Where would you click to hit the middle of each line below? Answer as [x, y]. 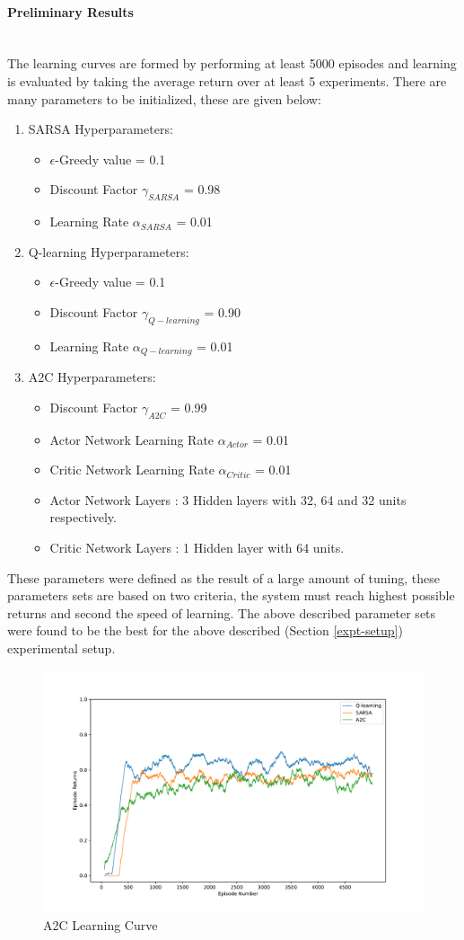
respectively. [83, 517]
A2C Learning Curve [101, 924]
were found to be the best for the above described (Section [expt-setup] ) [205, 630]
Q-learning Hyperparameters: [109, 251]
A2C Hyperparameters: [92, 377]
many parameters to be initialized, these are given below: [164, 98]
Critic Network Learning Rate [132, 470]
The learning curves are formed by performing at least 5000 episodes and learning [232, 63]
